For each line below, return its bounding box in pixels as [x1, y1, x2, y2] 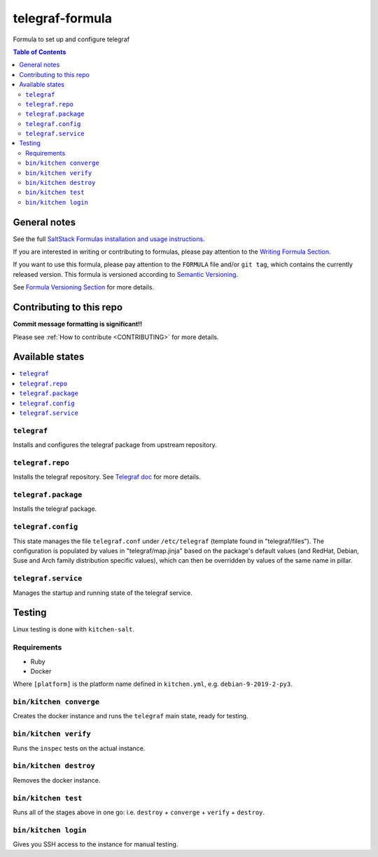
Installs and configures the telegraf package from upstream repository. [13, 441, 217, 449]
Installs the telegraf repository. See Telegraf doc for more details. [13, 473, 201, 481]
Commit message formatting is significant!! [13, 320, 143, 329]
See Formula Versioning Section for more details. [13, 283, 154, 292]
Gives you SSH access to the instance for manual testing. [13, 840, 178, 849]
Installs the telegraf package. [13, 505, 97, 513]
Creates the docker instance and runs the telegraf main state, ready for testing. [13, 712, 248, 720]
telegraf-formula [13, 11, 112, 26]
